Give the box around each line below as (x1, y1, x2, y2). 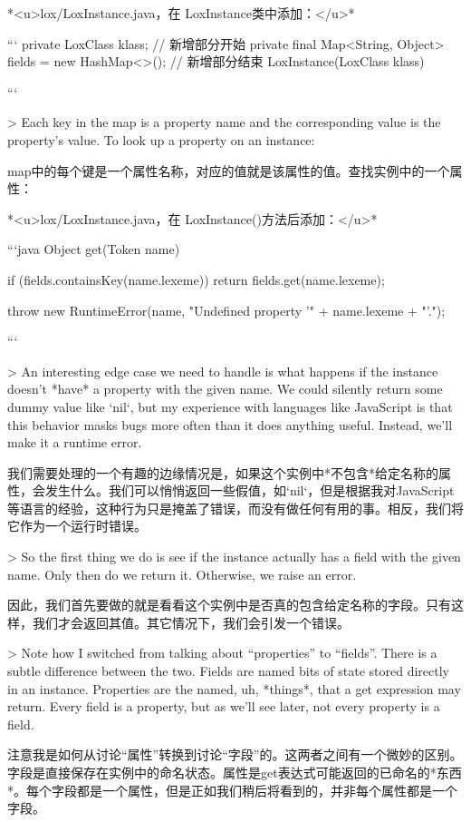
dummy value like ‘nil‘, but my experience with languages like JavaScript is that (7, 396, 453, 416)
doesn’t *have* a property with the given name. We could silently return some (7, 379, 443, 398)
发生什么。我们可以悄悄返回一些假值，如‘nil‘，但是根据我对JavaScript (44, 481, 455, 500)
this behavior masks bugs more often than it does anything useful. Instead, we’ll (7, 415, 453, 434)
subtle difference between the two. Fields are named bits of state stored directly (7, 661, 449, 680)
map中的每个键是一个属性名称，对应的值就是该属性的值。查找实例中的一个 (7, 161, 450, 180)
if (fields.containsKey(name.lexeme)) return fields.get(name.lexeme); (7, 269, 385, 289)
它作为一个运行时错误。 (7, 516, 147, 535)
